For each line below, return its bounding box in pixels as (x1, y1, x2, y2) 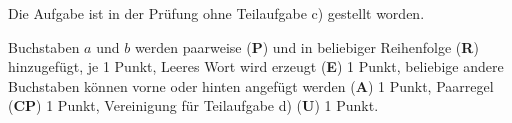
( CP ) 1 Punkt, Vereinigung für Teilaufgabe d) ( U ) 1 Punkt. (8, 95, 379, 116)
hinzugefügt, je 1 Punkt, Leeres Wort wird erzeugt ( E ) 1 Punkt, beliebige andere (8, 56, 504, 77)
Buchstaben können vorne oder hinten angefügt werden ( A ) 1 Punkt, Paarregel (8, 75, 494, 96)
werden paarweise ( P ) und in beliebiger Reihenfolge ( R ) (134, 36, 479, 57)
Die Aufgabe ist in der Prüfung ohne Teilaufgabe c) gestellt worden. (8, 3, 425, 23)
